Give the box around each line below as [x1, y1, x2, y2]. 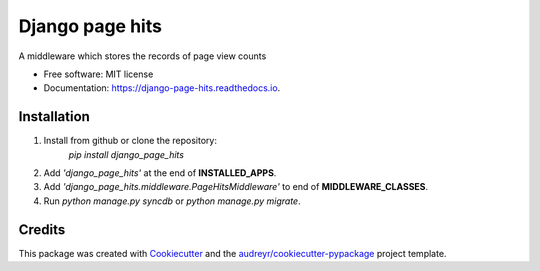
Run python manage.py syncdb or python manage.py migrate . [43, 195, 301, 207]
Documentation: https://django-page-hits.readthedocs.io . [43, 82, 281, 94]
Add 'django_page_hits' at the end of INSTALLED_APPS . [43, 167, 277, 179]
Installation [18, 108, 90, 125]
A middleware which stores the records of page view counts [18, 50, 267, 62]
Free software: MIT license [43, 68, 154, 80]
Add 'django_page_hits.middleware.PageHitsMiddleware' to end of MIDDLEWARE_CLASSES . [43, 181, 429, 193]
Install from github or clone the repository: [43, 135, 217, 147]
